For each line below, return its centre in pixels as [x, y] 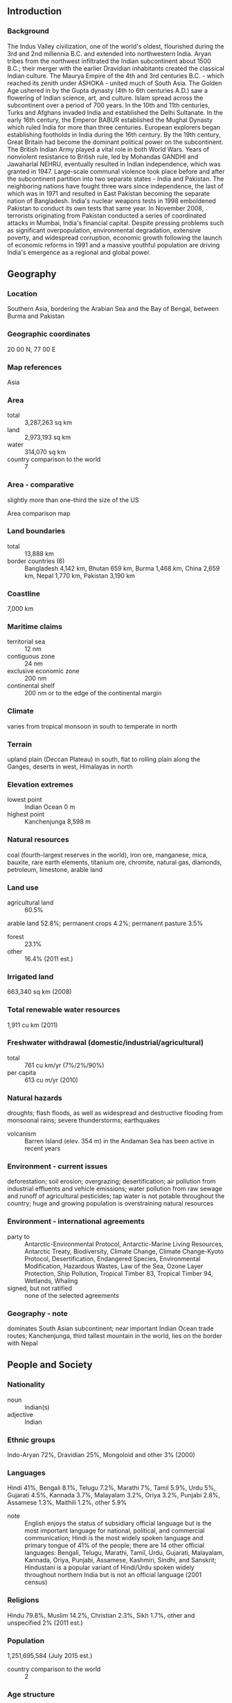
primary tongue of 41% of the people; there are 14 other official [115, 1545]
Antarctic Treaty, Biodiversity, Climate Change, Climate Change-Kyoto [124, 1251]
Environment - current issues [57, 1166]
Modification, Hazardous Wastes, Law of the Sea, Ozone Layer [114, 1266]
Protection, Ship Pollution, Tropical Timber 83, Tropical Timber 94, [119, 1273]
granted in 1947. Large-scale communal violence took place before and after [116, 171]
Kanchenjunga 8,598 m [58, 822]
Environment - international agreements [76, 1222]
